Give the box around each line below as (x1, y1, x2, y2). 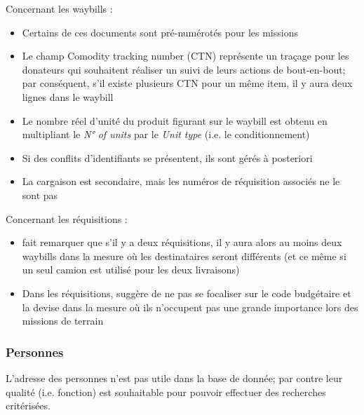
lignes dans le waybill (22, 89, 114, 104)
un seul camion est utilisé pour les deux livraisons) (22, 262, 240, 277)
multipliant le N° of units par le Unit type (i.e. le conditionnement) (22, 127, 310, 142)
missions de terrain (22, 313, 104, 328)
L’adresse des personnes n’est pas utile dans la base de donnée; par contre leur (6, 370, 343, 385)
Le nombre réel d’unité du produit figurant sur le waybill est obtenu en (22, 113, 328, 128)
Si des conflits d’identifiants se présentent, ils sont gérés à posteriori (22, 150, 313, 165)
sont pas (22, 187, 58, 202)
